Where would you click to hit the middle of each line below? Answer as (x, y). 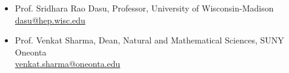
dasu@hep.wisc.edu (50, 20)
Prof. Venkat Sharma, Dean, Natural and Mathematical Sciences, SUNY (149, 40)
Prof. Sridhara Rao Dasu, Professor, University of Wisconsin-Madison (144, 8)
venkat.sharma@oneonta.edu (68, 64)
